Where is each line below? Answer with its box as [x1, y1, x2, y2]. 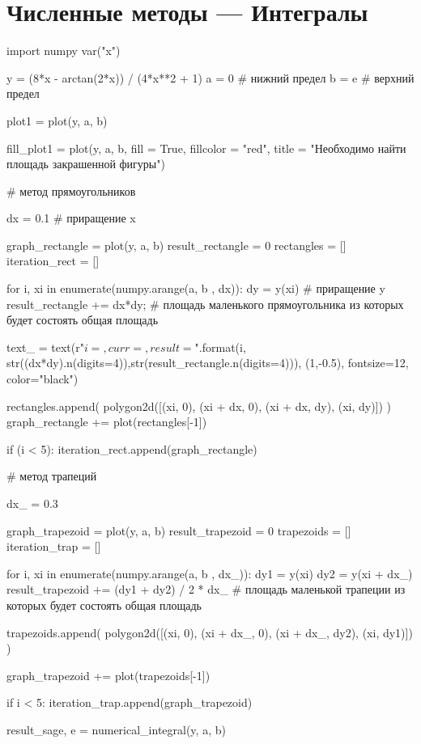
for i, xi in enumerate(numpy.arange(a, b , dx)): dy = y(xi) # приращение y [6, 280, 385, 297]
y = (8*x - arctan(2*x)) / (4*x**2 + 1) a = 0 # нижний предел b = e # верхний [6, 69, 415, 86]
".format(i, [194, 338, 246, 355]
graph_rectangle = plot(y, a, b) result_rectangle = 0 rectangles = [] [6, 236, 347, 253]
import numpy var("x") [6, 42, 121, 59]
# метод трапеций [6, 467, 97, 484]
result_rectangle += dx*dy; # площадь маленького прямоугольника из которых [6, 295, 404, 312]
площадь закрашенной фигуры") [6, 155, 165, 172]
